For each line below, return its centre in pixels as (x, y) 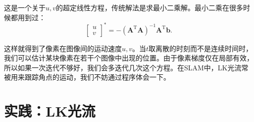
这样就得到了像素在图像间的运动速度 (63, 48)
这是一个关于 (25, 7)
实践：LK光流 (50, 111)
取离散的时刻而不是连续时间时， (201, 48)
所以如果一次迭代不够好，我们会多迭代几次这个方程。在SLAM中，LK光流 (123, 67)
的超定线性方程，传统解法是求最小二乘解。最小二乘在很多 (150, 7)
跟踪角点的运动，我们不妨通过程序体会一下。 (97, 77)
